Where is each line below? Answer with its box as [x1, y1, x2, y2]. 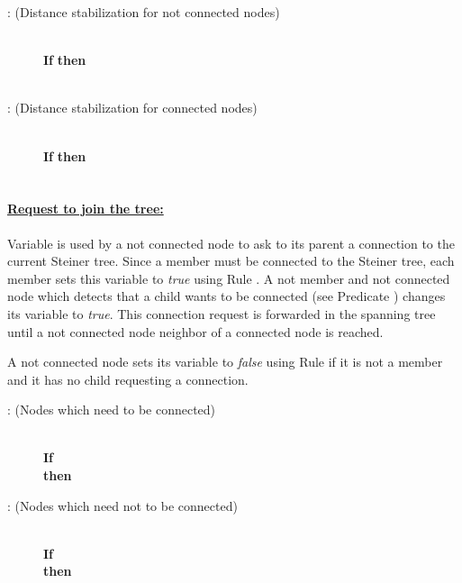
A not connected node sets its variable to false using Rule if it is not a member [7, 352, 443, 371]
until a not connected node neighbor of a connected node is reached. [7, 322, 384, 341]
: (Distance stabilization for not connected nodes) [7, 3, 280, 21]
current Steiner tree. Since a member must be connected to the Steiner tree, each [7, 251, 455, 270]
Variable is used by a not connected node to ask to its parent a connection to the [7, 233, 455, 252]
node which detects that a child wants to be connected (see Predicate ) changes [7, 287, 446, 305]
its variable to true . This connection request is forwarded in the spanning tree [7, 304, 436, 323]
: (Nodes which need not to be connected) [7, 496, 238, 515]
